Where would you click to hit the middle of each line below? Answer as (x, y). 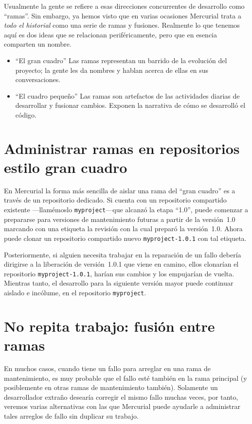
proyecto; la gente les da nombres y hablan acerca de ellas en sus (112, 70)
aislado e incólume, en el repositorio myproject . (75, 292)
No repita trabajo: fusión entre (109, 326)
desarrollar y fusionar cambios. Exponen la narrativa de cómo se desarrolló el (130, 105)
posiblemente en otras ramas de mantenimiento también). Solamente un (111, 387)
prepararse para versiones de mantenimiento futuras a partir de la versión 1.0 (120, 219)
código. (26, 114)
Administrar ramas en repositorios (122, 148)
